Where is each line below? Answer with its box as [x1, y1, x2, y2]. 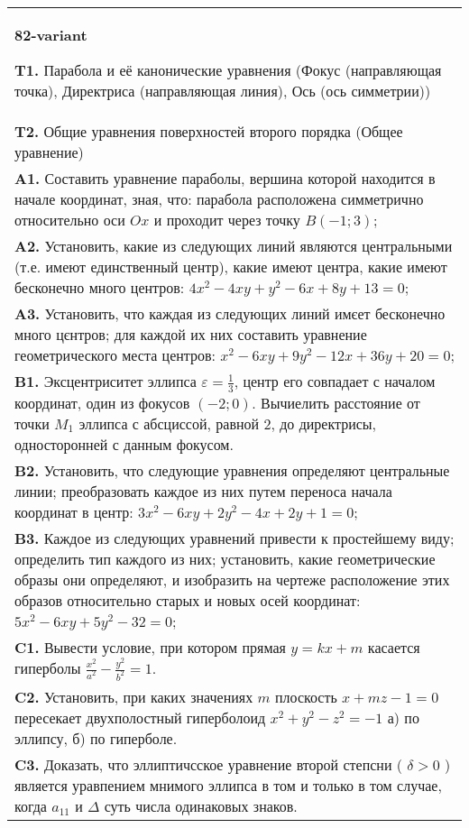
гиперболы [14, 657, 81, 678]
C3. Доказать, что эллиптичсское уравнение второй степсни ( [14, 753, 403, 775]
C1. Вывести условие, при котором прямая [14, 636, 286, 658]
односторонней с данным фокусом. [14, 433, 234, 455]
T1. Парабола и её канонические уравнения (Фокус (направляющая [14, 60, 442, 80]
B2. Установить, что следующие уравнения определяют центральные [14, 459, 450, 481]
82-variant [14, 24, 87, 45]
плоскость [274, 685, 337, 707]
